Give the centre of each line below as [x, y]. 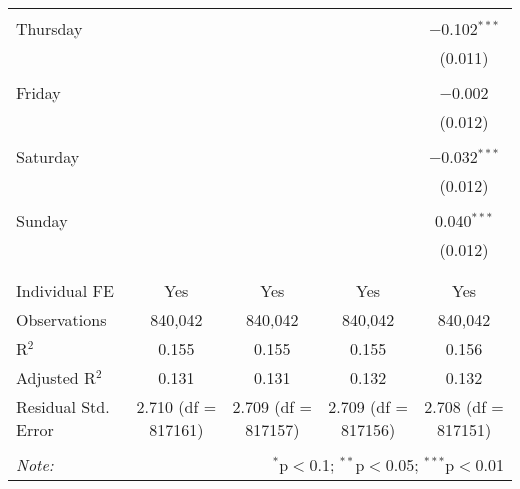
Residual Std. [63, 406]
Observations [61, 319]
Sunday [42, 220]
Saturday [48, 156]
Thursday [49, 28]
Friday [38, 92]
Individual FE [65, 290]
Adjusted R [56, 377]
